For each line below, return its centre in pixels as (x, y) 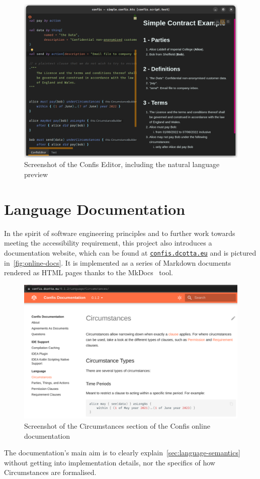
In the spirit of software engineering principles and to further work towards (120, 233)
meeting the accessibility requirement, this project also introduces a (108, 243)
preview (36, 174)
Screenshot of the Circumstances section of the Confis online (117, 425)
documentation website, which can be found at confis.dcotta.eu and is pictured (130, 252)
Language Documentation (95, 209)
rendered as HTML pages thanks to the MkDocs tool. (89, 272)
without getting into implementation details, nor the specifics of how (110, 462)
